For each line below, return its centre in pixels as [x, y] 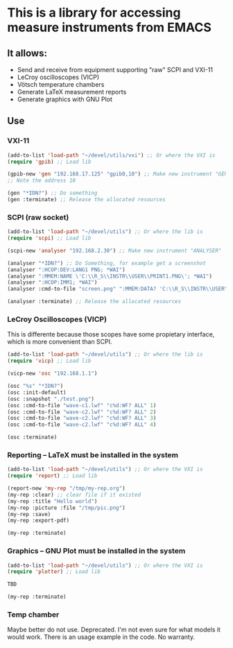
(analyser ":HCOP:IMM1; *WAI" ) [52, 282]
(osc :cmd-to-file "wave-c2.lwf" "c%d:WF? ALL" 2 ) [82, 412]
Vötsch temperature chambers [61, 84]
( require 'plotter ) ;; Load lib [54, 572]
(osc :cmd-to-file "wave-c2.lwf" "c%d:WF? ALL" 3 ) [82, 418]
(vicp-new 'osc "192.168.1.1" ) [52, 374]
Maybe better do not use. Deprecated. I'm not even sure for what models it [114, 630]
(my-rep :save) [29, 514]
